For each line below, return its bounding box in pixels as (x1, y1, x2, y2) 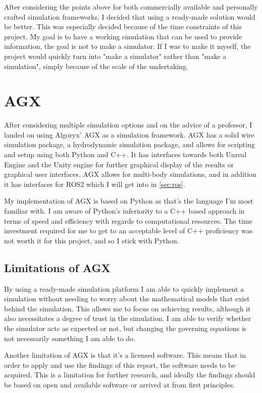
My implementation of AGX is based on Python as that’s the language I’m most (4, 195, 253, 206)
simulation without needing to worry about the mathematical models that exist (4, 293, 250, 304)
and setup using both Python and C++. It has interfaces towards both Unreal (4, 149, 247, 160)
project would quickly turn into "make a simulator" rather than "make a (4, 50, 227, 61)
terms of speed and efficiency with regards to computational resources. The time (4, 215, 252, 226)
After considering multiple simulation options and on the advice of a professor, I (4, 119, 252, 130)
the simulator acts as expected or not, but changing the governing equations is (4, 322, 247, 333)
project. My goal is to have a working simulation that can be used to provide (4, 31, 242, 41)
